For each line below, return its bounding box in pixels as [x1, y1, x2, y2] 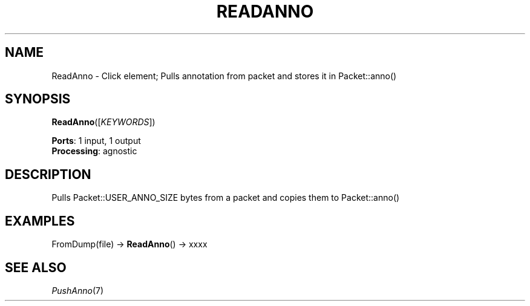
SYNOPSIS [5, 91, 71, 107]
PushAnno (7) [51, 285, 104, 296]
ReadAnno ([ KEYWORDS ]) [51, 117, 155, 128]
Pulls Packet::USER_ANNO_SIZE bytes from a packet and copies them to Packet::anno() [51, 192, 400, 203]
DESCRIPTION [5, 166, 91, 182]
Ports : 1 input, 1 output [51, 135, 141, 146]
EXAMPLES [5, 213, 75, 229]
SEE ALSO [5, 259, 67, 275]
